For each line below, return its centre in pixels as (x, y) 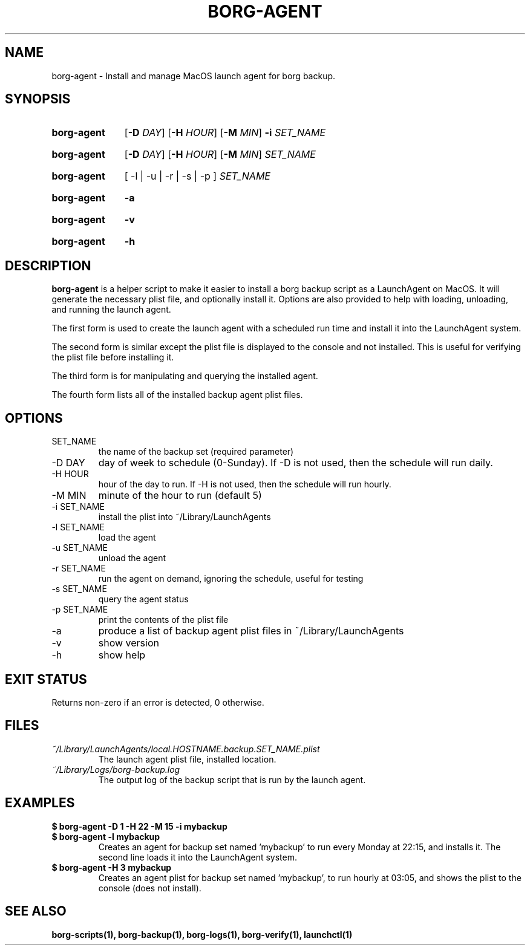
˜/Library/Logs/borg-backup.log (116, 769)
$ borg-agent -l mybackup (106, 836)
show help (122, 655)
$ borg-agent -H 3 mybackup (112, 867)
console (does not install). (150, 888)
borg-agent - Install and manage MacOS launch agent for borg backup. (194, 76)
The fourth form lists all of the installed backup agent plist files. (177, 395)
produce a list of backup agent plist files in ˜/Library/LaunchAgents (251, 631)
